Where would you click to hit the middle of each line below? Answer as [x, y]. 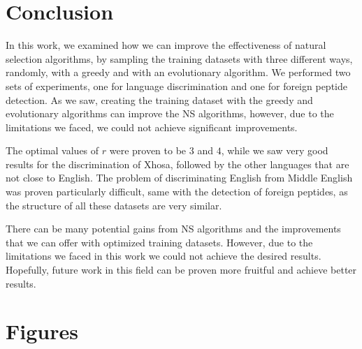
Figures [42, 331]
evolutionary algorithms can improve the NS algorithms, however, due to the [170, 113]
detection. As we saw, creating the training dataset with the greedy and [159, 99]
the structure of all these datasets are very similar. [114, 205]
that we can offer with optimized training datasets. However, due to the [159, 242]
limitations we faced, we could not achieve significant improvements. [152, 127]
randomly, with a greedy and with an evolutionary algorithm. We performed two [178, 72]
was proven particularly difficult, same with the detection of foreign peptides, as [177, 192]
